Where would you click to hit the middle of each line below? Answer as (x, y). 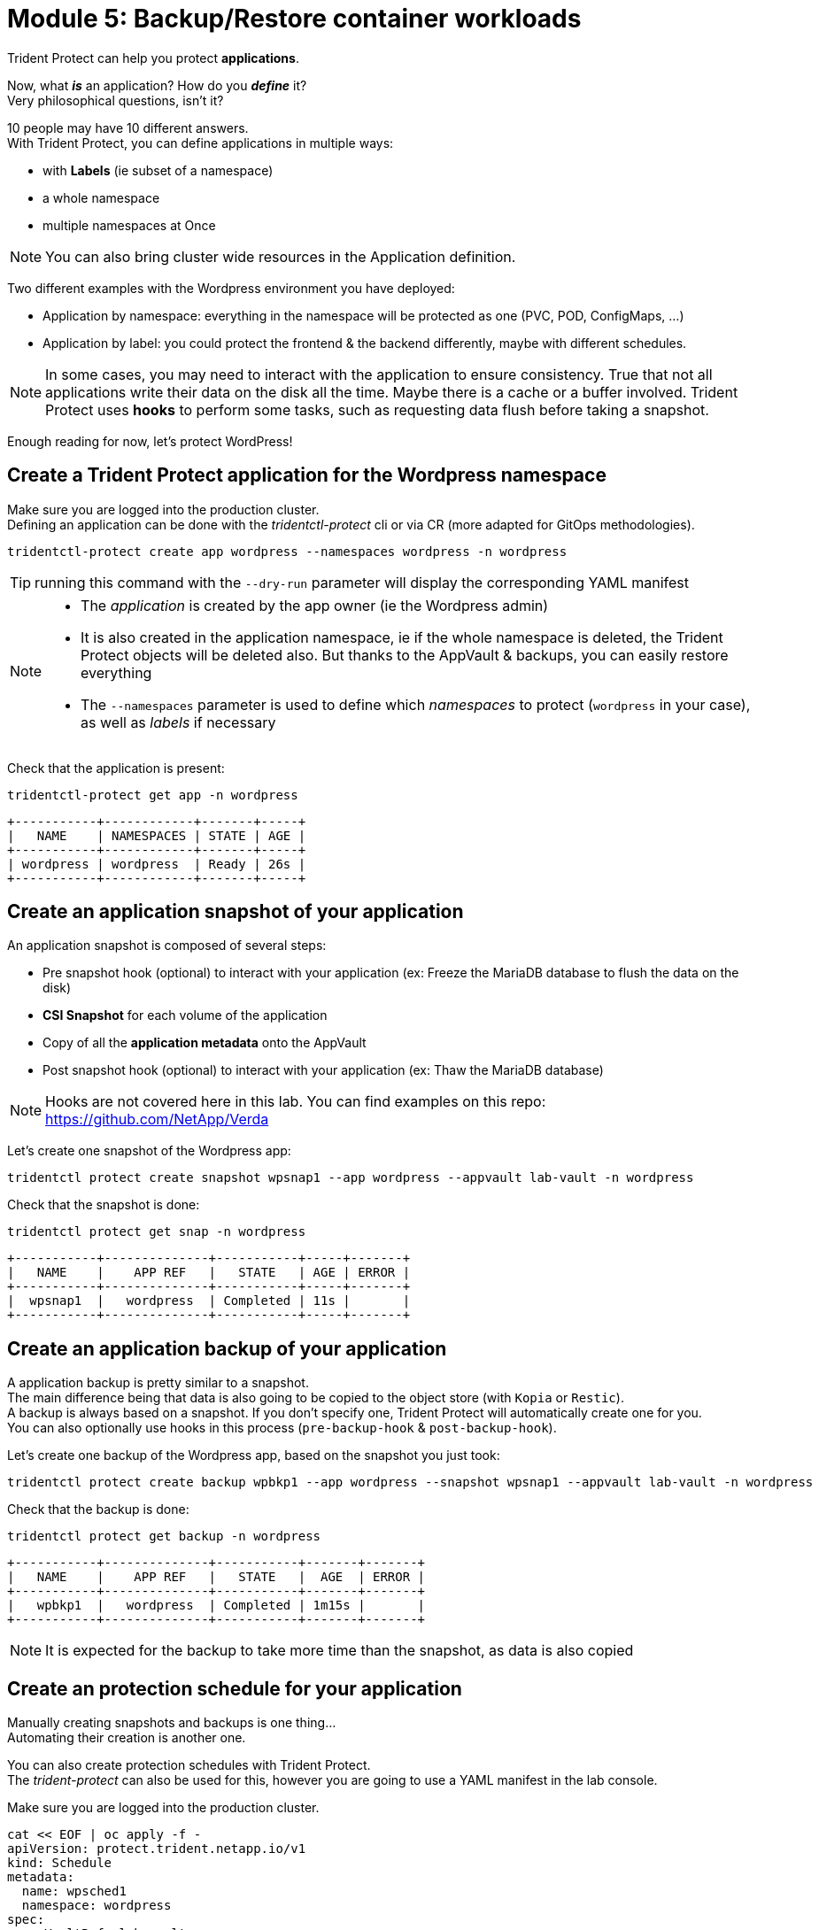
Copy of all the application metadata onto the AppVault (205, 1043)
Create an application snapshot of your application (236, 912)
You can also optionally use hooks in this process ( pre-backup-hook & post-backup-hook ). (282, 1428)
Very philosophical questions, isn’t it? (116, 100)
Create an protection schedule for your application (235, 1688)
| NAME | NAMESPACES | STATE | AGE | (157, 835)
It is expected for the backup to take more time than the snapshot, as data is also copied (340, 1651)
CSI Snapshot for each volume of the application (185, 1015)
